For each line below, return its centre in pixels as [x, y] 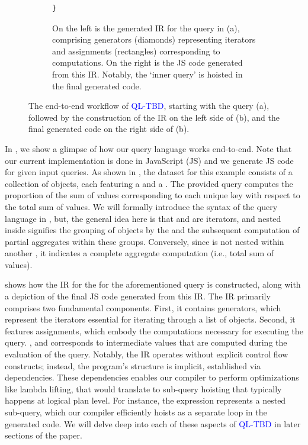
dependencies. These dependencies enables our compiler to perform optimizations [152, 377]
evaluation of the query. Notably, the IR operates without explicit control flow [147, 354]
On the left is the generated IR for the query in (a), [146, 28]
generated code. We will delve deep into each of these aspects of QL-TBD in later [153, 423]
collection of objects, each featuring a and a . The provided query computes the [149, 183]
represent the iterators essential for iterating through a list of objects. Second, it [150, 319]
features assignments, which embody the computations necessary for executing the [154, 330]
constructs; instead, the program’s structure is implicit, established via [133, 365]
